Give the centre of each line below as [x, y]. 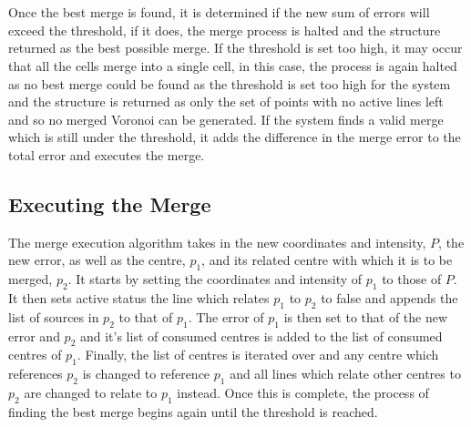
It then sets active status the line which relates [139, 297]
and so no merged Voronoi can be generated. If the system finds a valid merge [226, 119]
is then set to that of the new [366, 316]
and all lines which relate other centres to [345, 374]
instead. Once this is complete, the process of [303, 392]
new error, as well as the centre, [97, 260]
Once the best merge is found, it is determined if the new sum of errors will [219, 12]
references [36, 374]
